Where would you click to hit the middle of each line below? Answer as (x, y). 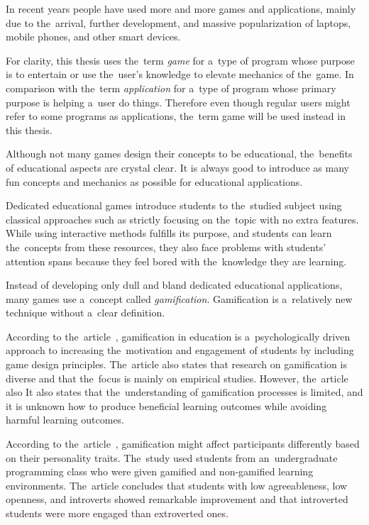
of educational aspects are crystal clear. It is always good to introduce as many (177, 167)
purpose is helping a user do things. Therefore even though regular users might (178, 102)
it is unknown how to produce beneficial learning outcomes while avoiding (166, 405)
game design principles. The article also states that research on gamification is (176, 364)
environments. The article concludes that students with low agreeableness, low (177, 485)
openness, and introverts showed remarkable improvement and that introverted (177, 499)
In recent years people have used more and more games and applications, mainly (181, 9)
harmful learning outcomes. (65, 420)
